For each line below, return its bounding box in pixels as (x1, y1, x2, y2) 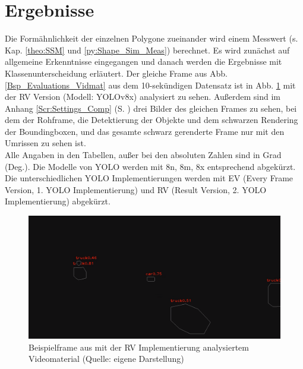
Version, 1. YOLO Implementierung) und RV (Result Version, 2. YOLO (5, 183, 267, 195)
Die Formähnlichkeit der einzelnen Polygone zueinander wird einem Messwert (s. (5, 32, 298, 45)
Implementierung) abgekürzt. (5, 195, 111, 207)
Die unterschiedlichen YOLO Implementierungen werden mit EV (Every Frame (5, 172, 293, 184)
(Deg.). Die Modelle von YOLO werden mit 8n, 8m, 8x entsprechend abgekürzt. (5, 160, 296, 172)
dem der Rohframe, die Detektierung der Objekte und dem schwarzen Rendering (5, 113, 298, 126)
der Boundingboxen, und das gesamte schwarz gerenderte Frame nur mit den (5, 125, 285, 137)
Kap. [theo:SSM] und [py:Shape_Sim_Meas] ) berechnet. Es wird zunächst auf (5, 43, 290, 56)
